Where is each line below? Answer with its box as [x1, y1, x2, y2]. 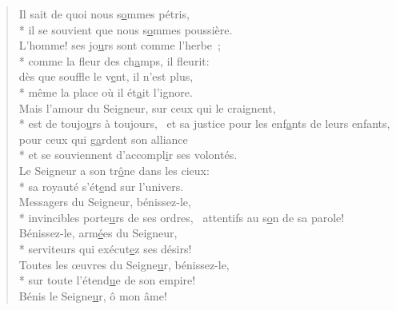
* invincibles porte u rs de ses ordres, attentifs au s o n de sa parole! [18, 209, 345, 225]
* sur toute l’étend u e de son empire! [18, 272, 196, 288]
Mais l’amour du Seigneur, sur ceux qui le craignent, [18, 99, 276, 116]
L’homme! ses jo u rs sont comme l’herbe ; [18, 37, 221, 54]
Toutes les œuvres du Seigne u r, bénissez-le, [18, 256, 230, 272]
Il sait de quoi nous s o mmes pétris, [18, 6, 190, 22]
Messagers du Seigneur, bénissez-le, [18, 193, 191, 210]
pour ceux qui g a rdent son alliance [18, 130, 188, 147]
